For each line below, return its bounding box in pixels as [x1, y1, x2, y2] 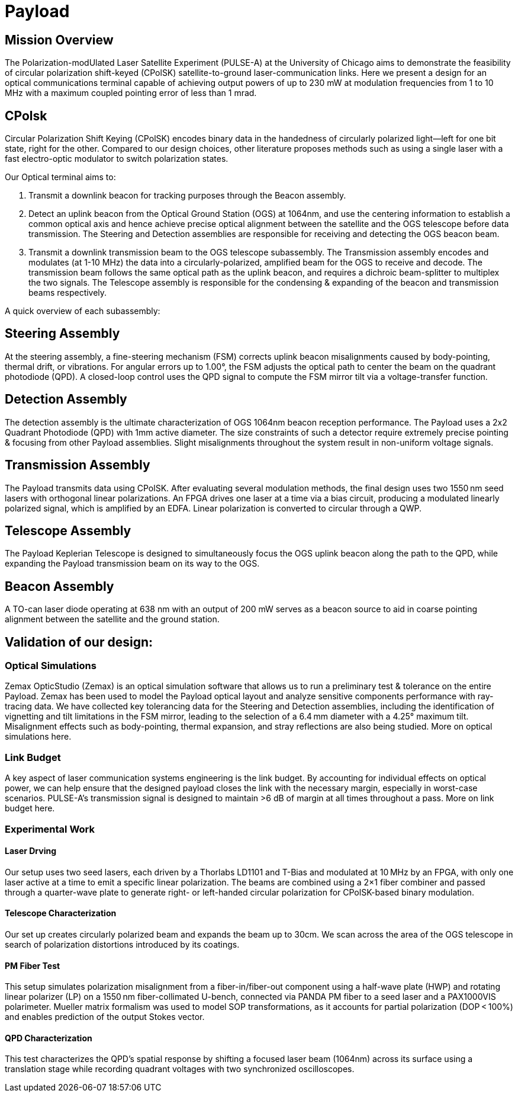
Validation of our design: [5, 634, 153, 650]
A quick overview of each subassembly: [5, 306, 160, 316]
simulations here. [5, 731, 72, 742]
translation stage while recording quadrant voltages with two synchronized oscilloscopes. [5, 1064, 355, 1074]
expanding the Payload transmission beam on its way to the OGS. [5, 558, 260, 569]
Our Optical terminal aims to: [5, 172, 116, 183]
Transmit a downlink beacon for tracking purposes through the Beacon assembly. [28, 190, 346, 201]
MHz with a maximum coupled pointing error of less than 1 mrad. [5, 88, 257, 98]
